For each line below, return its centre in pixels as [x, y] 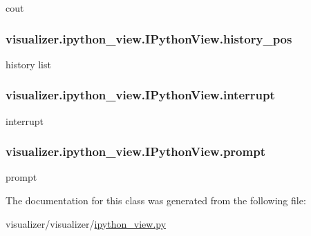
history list [28, 64]
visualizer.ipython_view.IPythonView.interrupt [140, 95]
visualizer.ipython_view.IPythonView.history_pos [149, 38]
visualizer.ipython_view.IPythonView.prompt [135, 151]
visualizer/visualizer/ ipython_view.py [86, 223]
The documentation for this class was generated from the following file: [156, 200]
